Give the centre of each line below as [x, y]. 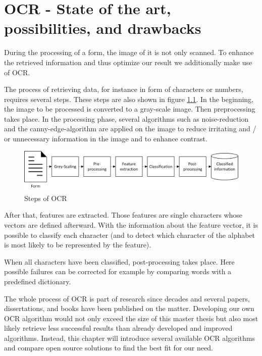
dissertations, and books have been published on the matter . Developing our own [129, 308]
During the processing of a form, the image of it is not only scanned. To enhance [129, 52]
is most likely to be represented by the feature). [78, 245]
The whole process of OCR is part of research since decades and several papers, [127, 298]
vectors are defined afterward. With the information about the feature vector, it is [131, 224]
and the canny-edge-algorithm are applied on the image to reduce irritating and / [130, 129]
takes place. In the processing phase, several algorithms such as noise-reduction [126, 118]
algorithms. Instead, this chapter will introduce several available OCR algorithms [129, 338]
